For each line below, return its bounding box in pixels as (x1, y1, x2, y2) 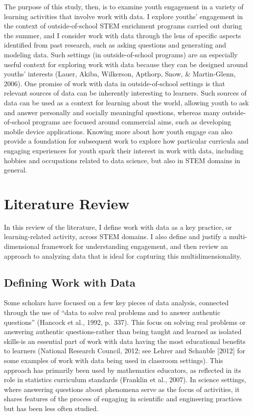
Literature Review (4, 193, 130, 213)
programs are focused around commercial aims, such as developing (32, 117, 231, 127)
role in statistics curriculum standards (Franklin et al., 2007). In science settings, (4, 374, 246, 385)
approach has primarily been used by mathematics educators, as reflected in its (4, 365, 241, 375)
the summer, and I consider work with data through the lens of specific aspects (4, 30, 241, 40)
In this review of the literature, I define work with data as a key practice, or (4, 221, 232, 232)
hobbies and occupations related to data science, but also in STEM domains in (4, 155, 240, 165)
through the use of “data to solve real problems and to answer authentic (4, 307, 221, 317)
